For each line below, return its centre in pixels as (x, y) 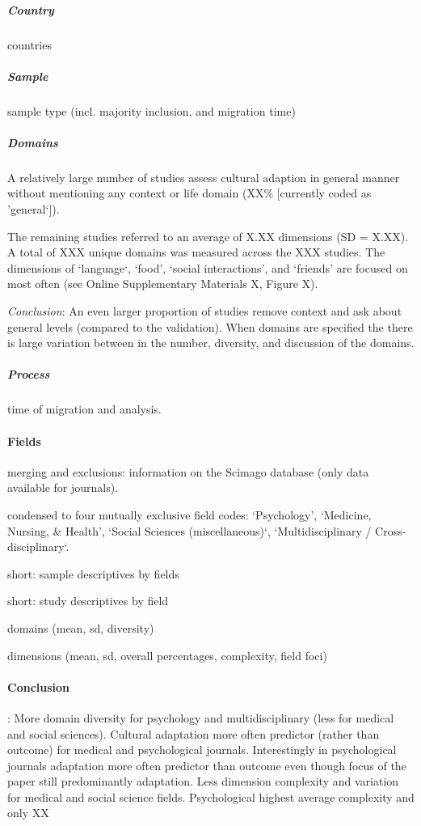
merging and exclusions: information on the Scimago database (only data (188, 471)
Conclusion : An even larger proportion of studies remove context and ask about (205, 311)
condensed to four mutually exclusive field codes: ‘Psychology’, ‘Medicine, (189, 514)
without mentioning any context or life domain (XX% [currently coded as (189, 193)
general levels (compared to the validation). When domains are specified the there (210, 326)
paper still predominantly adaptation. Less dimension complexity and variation (203, 781)
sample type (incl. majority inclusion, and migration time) (152, 110)
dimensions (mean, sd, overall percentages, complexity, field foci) (167, 655)
